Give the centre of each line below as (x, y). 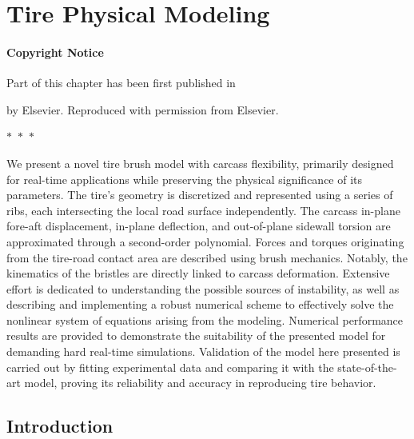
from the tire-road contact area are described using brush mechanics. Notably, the (207, 257)
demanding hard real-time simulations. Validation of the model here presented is (203, 351)
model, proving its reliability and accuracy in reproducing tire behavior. (200, 383)
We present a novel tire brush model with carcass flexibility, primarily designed (200, 163)
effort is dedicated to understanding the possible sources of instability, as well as (203, 288)
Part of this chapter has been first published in (121, 83)
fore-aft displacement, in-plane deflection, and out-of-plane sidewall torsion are (199, 226)
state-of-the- (367, 367)
